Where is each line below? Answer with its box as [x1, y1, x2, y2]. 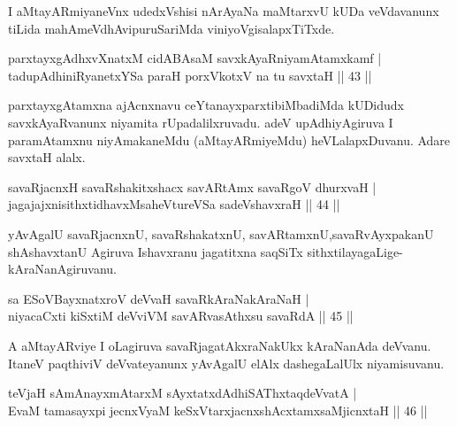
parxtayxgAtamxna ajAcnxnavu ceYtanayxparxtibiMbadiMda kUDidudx [8, 96, 404, 114]
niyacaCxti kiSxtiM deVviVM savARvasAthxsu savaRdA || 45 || [8, 306, 354, 325]
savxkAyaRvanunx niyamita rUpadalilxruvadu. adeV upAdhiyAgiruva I [8, 112, 393, 131]
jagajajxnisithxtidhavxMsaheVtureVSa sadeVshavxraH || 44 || [8, 195, 340, 213]
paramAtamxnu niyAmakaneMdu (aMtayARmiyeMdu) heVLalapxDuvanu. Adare [8, 130, 451, 149]
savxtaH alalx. [8, 148, 86, 167]
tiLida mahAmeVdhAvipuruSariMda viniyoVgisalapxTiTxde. [8, 19, 335, 37]
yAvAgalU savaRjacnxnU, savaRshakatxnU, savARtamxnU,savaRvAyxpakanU [8, 224, 434, 243]
